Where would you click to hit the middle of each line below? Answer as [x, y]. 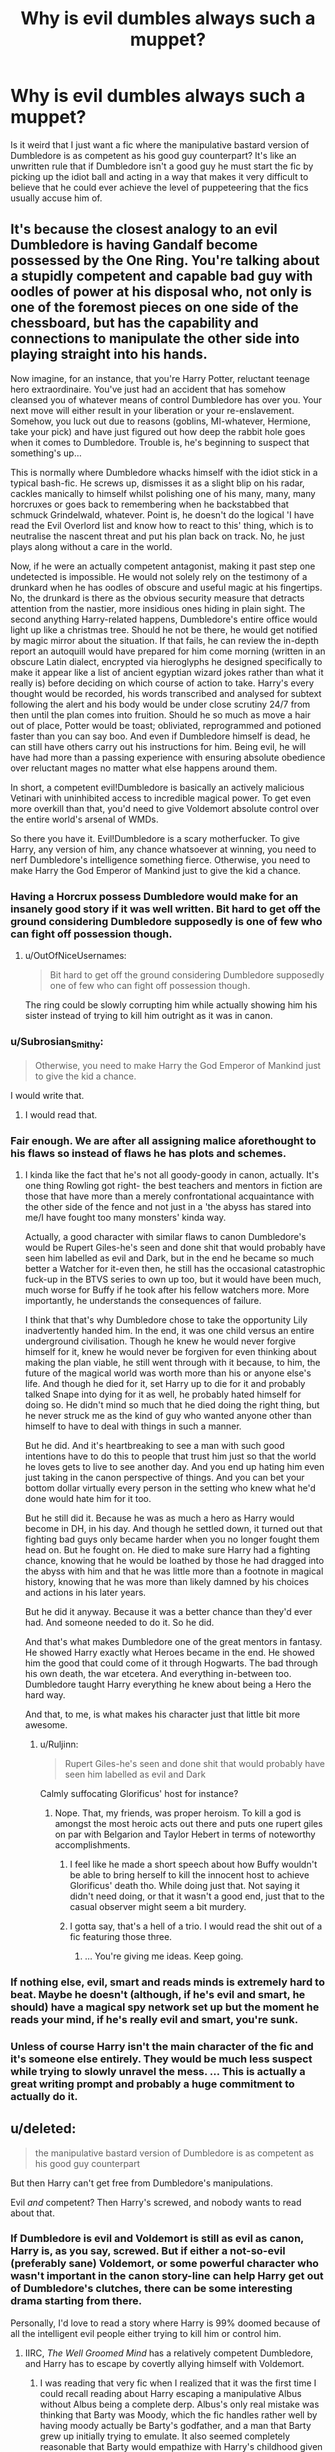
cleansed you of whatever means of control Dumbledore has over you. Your [166, 399]
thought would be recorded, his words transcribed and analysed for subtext [166, 693]
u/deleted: [43, 2128]
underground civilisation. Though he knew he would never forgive [160, 1341]
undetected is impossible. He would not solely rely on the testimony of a [159, 576]
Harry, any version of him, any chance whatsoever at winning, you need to [163, 849]
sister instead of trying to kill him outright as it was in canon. [148, 1016]
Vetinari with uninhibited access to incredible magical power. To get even [161, 798]
